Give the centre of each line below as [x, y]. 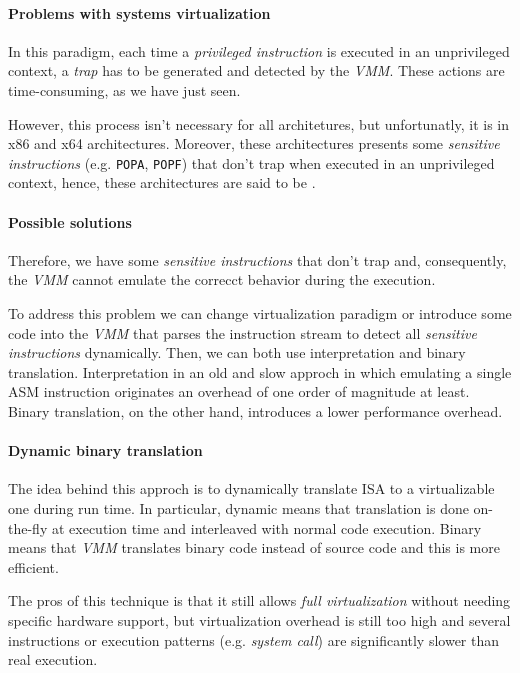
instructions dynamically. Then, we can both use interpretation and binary [237, 352]
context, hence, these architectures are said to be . [162, 182]
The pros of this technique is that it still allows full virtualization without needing [259, 600]
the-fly [28, 527]
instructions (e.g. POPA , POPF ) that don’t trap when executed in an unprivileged [251, 162]
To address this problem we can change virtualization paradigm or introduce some [260, 313]
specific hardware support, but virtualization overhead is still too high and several [259, 619]
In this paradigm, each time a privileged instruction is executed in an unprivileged [259, 50]
